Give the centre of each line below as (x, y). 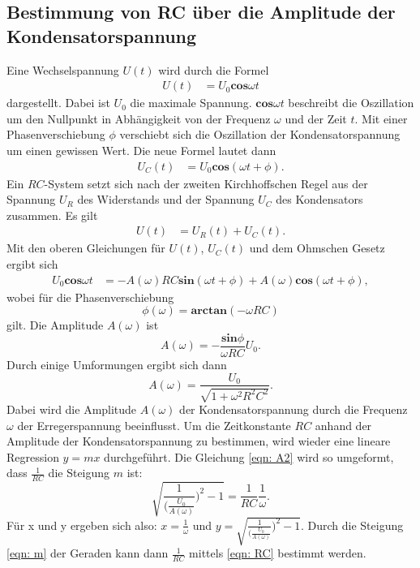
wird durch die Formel (214, 69)
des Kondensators (319, 199)
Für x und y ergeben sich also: (82, 525)
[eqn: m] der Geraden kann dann (88, 553)
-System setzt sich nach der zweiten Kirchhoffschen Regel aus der (206, 183)
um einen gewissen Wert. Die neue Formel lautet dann (141, 150)
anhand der (343, 425)
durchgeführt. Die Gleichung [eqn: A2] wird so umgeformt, (249, 456)
